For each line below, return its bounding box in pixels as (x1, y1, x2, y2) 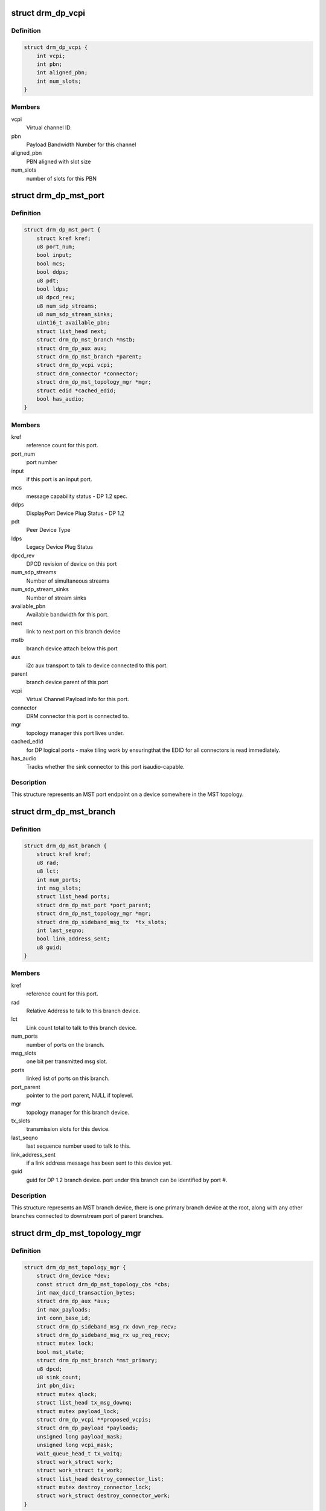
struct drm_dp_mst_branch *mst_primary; (36, 1357, 158, 1364)
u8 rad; (36, 859, 60, 866)
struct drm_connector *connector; (36, 370, 139, 377)
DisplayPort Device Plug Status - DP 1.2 (26, 510, 125, 517)
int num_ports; (36, 876, 81, 883)
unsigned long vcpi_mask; (36, 1441, 113, 1449)
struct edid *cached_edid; (36, 387, 117, 394)
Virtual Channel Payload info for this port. (26, 696, 129, 703)
